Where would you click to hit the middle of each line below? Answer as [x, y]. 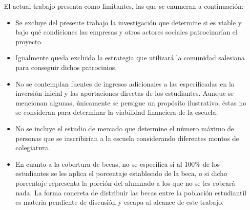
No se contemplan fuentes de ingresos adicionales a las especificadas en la [125, 83]
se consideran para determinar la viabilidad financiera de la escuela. [117, 112]
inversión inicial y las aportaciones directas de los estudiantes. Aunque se [125, 93]
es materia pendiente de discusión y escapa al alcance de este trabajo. [120, 202]
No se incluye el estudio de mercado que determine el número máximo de [125, 128]
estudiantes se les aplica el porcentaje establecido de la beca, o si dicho [121, 173]
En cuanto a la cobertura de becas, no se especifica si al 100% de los [118, 164]
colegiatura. [33, 148]
